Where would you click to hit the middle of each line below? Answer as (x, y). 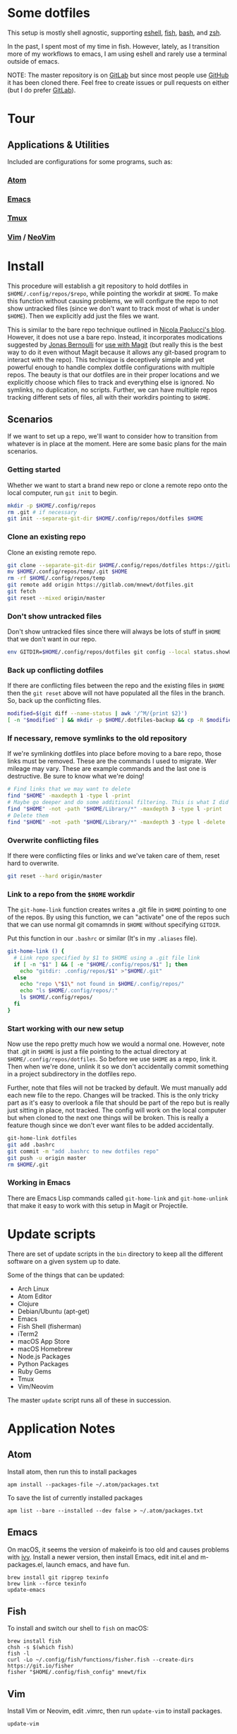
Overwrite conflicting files (53, 840)
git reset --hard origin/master (55, 876)
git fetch (22, 592)
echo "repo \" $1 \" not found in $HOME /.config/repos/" (102, 984)
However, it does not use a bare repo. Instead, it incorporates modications (115, 337)
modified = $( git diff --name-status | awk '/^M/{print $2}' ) (98, 714)
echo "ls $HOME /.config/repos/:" (69, 991)
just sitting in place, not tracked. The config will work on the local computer (117, 1110)
